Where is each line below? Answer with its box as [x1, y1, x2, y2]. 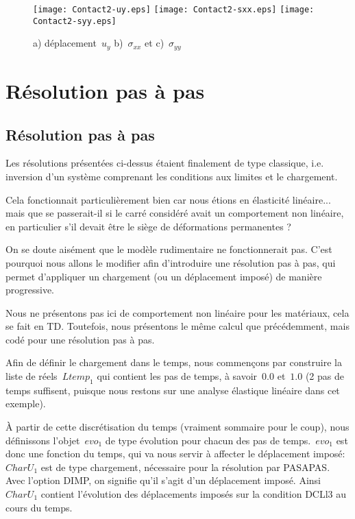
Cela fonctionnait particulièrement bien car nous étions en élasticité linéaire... [5, 192, 331, 206]
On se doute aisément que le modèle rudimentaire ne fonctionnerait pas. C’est [5, 242, 332, 256]
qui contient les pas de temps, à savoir [97, 369, 258, 383]
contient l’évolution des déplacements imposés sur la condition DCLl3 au [40, 487, 347, 501]
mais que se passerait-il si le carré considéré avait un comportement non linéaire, [5, 206, 344, 220]
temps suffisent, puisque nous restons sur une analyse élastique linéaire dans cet [5, 383, 340, 397]
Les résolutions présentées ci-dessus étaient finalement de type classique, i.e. [5, 156, 324, 170]
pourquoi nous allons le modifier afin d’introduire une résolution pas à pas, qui [5, 255, 336, 269]
